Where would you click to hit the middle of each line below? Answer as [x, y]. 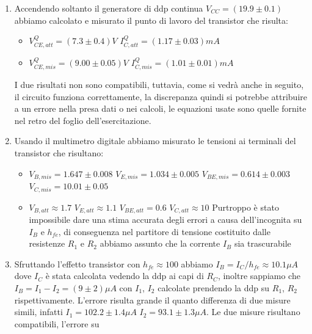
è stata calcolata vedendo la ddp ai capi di [125, 276]
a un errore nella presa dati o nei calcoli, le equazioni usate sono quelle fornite [160, 108]
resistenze [47, 243]
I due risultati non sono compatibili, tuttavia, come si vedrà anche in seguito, [159, 85]
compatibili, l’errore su [57, 323]
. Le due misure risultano [253, 312]
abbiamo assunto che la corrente [160, 243]
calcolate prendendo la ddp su [214, 287]
